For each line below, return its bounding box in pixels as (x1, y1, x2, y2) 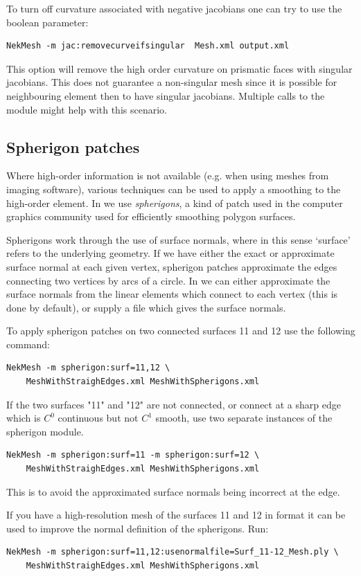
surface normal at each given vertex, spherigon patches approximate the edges (6, 259, 337, 273)
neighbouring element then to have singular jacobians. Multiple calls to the (6, 88, 325, 102)
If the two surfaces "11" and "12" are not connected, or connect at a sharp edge (6, 397, 341, 411)
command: (6, 336, 50, 351)
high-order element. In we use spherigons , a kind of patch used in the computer (6, 195, 343, 210)
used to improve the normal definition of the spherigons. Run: (6, 521, 269, 535)
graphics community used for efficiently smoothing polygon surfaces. (6, 209, 296, 224)
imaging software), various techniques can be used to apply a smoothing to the (6, 181, 341, 196)
